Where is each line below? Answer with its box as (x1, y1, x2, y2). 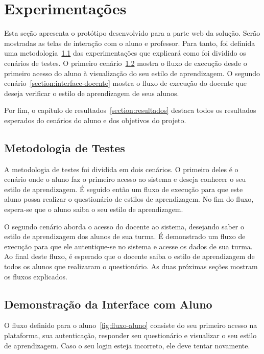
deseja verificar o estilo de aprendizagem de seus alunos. (4, 87, 179, 98)
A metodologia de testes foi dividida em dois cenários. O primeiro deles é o (4, 163, 238, 174)
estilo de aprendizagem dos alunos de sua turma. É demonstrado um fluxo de (4, 231, 246, 242)
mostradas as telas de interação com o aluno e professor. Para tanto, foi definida (4, 37, 255, 48)
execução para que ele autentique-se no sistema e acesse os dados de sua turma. (4, 241, 253, 251)
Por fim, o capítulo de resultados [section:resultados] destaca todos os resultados (4, 105, 256, 115)
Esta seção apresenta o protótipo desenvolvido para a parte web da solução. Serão (4, 28, 260, 38)
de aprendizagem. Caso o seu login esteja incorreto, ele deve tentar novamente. (4, 340, 250, 350)
